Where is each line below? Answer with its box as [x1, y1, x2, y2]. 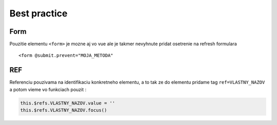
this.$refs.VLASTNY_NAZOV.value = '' [20, 100, 115, 106]
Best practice [9, 8, 68, 19]
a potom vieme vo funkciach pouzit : [9, 86, 87, 92]
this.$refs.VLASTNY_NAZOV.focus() [20, 108, 107, 113]
